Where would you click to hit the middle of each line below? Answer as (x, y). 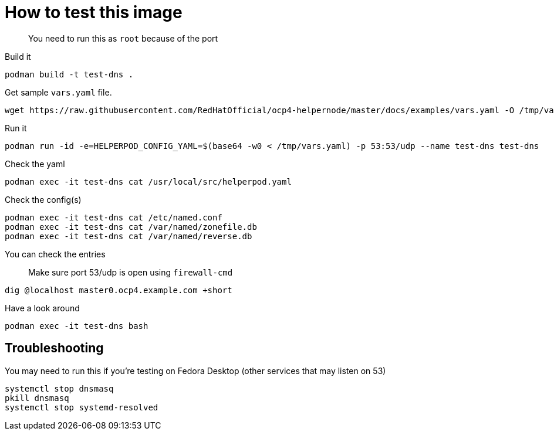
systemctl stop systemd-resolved (82, 407)
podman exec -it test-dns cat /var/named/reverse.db (129, 236)
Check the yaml (35, 164)
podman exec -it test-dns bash (77, 326)
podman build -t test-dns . (69, 74)
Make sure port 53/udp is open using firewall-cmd (131, 272)
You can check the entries (55, 254)
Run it (16, 128)
